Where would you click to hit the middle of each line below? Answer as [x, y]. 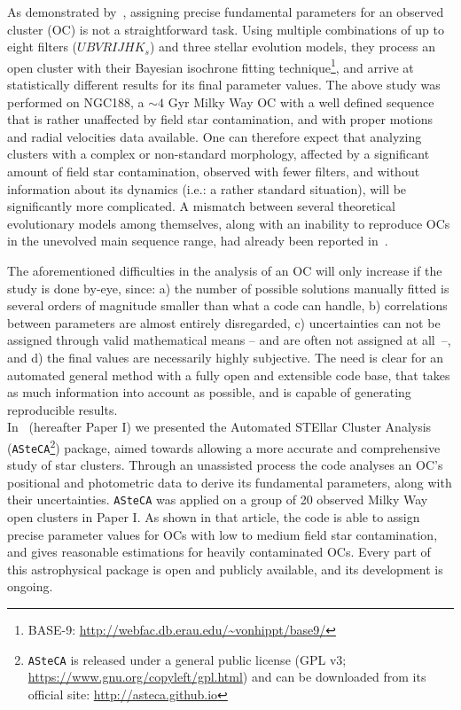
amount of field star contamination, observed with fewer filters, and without [214, 171]
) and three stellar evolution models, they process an [292, 47]
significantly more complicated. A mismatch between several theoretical [201, 206]
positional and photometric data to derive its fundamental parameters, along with [230, 482]
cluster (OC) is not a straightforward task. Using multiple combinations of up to [226, 29]
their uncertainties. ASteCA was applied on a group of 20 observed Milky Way [218, 499]
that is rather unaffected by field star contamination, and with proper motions [220, 119]
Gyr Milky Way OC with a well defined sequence [301, 101]
